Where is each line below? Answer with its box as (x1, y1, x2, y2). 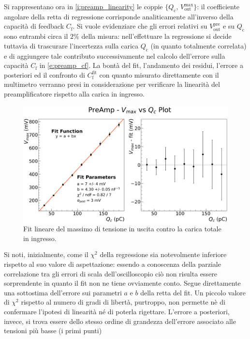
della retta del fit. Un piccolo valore (140, 287, 246, 297)
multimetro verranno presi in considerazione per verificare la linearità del (4, 79, 220, 89)
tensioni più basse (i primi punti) (4, 325, 102, 336)
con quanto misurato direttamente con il (99, 69, 219, 80)
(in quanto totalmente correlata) (150, 40, 247, 50)
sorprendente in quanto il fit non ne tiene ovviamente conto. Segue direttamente (4, 278, 241, 288)
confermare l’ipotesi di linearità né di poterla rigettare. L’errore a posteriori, (4, 307, 230, 317)
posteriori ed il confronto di (4, 69, 85, 80)
